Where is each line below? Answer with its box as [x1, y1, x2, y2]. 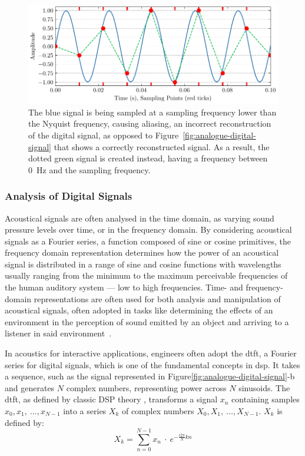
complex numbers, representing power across [66, 381, 227, 394]
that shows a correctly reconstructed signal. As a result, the [54, 140, 270, 153]
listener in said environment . [5, 327, 112, 339]
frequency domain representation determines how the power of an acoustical [5, 246, 279, 259]
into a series [63, 405, 107, 417]
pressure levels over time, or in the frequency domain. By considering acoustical [5, 223, 292, 236]
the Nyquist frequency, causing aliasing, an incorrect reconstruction [28, 117, 271, 130]
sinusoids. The [238, 381, 290, 394]
